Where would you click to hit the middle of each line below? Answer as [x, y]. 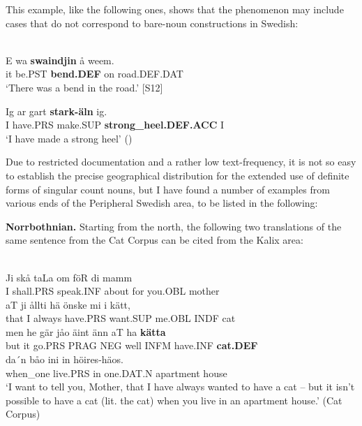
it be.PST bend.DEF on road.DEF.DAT [95, 74]
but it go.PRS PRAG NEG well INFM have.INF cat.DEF [132, 345]
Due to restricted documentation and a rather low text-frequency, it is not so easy [181, 162]
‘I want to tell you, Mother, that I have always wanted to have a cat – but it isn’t [180, 387]
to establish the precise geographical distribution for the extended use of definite [178, 175]
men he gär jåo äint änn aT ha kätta [86, 331]
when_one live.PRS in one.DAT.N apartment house [116, 373]
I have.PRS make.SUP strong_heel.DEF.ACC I [115, 125]
